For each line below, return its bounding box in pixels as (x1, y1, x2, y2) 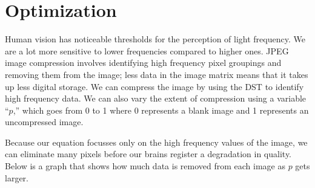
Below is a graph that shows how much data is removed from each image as (5, 160, 285, 172)
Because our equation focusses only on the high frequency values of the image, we (5, 135, 308, 148)
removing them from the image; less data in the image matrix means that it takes (5, 68, 308, 80)
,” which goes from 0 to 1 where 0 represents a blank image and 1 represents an (13, 103, 309, 116)
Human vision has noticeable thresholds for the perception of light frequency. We (5, 33, 305, 45)
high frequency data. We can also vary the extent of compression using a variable (5, 92, 307, 105)
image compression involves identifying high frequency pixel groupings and (5, 56, 282, 69)
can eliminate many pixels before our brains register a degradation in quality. (5, 147, 292, 160)
